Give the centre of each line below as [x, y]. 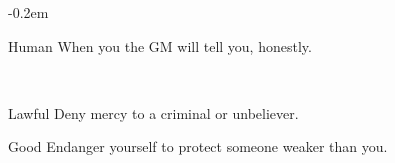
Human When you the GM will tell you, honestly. [160, 45]
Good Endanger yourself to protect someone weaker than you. [198, 146]
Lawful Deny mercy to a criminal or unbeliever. [153, 112]
